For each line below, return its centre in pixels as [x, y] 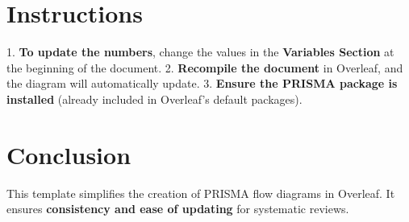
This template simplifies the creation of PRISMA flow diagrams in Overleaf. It [201, 193]
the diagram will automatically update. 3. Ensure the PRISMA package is [202, 83]
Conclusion [69, 154]
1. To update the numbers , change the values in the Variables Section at [200, 52]
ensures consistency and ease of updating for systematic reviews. [178, 209]
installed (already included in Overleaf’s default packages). [154, 99]
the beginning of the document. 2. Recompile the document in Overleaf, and [205, 67]
